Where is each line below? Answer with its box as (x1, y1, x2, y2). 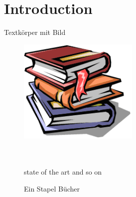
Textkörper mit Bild (4, 27, 66, 37)
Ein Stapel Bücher (24, 184, 80, 194)
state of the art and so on (24, 167, 102, 177)
